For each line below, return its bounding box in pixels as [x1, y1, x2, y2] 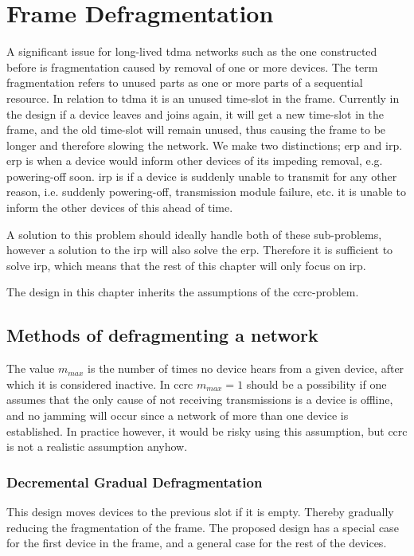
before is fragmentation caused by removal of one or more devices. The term [6, 58, 378, 75]
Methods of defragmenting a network [6, 323, 318, 347]
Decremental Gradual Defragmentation [6, 472, 263, 491]
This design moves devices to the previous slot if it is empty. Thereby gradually [6, 503, 394, 520]
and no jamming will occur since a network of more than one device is [6, 407, 349, 424]
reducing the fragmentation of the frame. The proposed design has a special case [6, 519, 399, 535]
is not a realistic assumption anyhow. [6, 438, 188, 455]
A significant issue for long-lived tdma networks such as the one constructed [6, 43, 377, 60]
